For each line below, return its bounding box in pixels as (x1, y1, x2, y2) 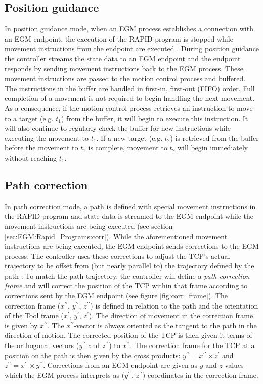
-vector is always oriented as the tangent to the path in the (74, 320, 257, 330)
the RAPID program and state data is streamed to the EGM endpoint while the (5, 211, 254, 221)
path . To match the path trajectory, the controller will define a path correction (5, 270, 250, 281)
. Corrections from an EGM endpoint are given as (43, 360, 197, 370)
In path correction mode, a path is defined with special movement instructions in (5, 201, 256, 211)
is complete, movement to (88, 142, 167, 153)
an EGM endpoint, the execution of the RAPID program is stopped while (5, 33, 233, 44)
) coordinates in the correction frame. (142, 369, 258, 380)
